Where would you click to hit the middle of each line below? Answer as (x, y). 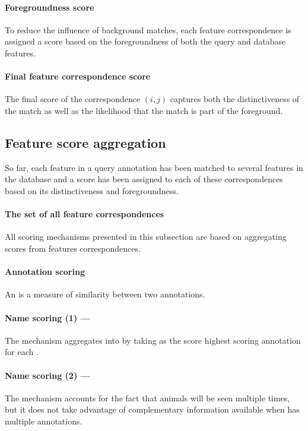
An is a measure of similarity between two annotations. (105, 294)
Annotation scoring (45, 272)
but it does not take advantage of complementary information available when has (152, 409)
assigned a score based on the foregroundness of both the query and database (145, 41)
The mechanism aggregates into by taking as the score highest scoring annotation (153, 340)
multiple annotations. (44, 421)
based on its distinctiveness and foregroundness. (92, 190)
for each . (22, 352)
